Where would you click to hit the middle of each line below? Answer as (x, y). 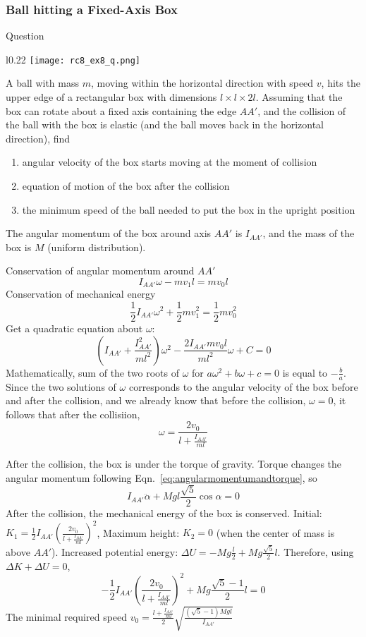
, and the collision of (302, 110)
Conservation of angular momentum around (100, 271)
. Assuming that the (299, 97)
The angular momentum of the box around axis (109, 233)
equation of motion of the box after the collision (126, 186)
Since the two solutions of (61, 386)
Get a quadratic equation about (74, 328)
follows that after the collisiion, (73, 414)
